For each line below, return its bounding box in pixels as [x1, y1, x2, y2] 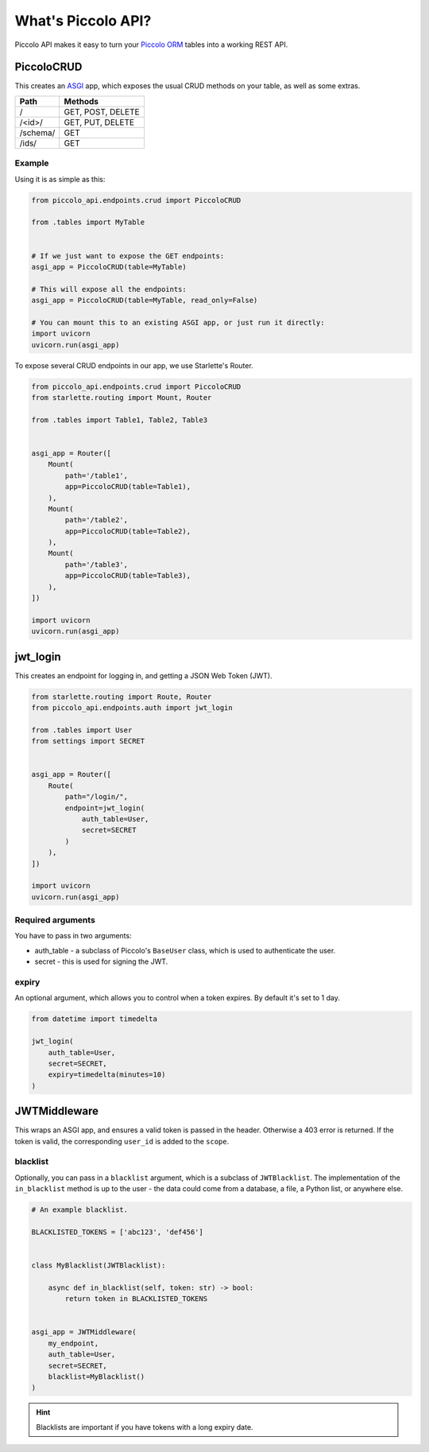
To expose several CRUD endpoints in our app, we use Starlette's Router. [14, 360, 253, 370]
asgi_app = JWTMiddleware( [31, 1328, 137, 1337]
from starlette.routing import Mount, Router [31, 394, 212, 402]
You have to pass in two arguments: [14, 931, 132, 941]
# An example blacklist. [31, 1205, 129, 1214]
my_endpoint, [48, 1338, 99, 1348]
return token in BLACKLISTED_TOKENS [64, 1295, 208, 1303]
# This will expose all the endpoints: [31, 285, 187, 293]
